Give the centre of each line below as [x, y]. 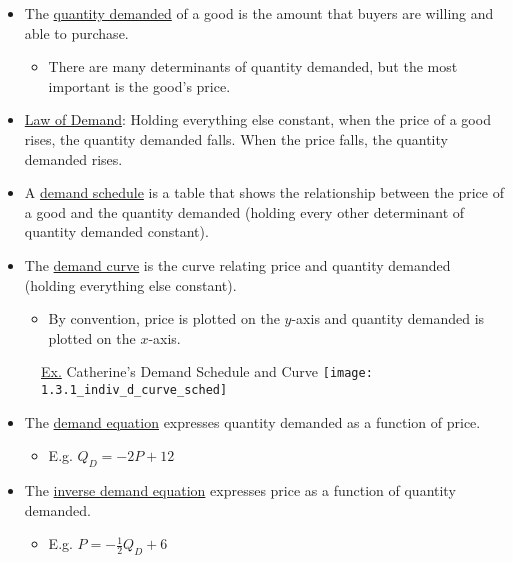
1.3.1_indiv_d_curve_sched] [134, 389]
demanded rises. [73, 158]
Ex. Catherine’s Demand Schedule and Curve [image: [207, 371]
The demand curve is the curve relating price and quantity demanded [237, 264]
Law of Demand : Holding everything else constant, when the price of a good [257, 119]
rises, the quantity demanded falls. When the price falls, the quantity [236, 138]
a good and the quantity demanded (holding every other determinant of [244, 211]
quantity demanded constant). [116, 231]
